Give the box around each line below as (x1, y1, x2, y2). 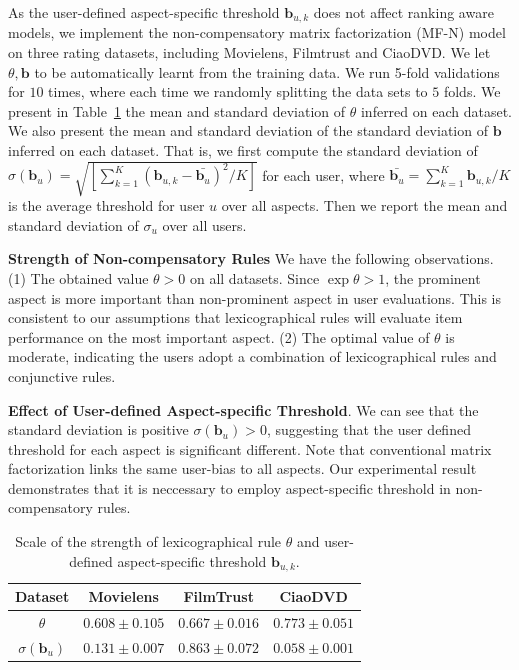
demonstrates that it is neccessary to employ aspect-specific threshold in (8, 477, 451, 498)
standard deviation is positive (8, 419, 189, 440)
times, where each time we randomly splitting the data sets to (48, 81, 428, 102)
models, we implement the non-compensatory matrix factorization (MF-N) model (8, 22, 506, 43)
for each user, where (262, 164, 385, 185)
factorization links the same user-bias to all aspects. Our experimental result (8, 458, 477, 479)
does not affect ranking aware (313, 2, 494, 22)
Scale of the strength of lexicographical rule (15, 531, 282, 552)
